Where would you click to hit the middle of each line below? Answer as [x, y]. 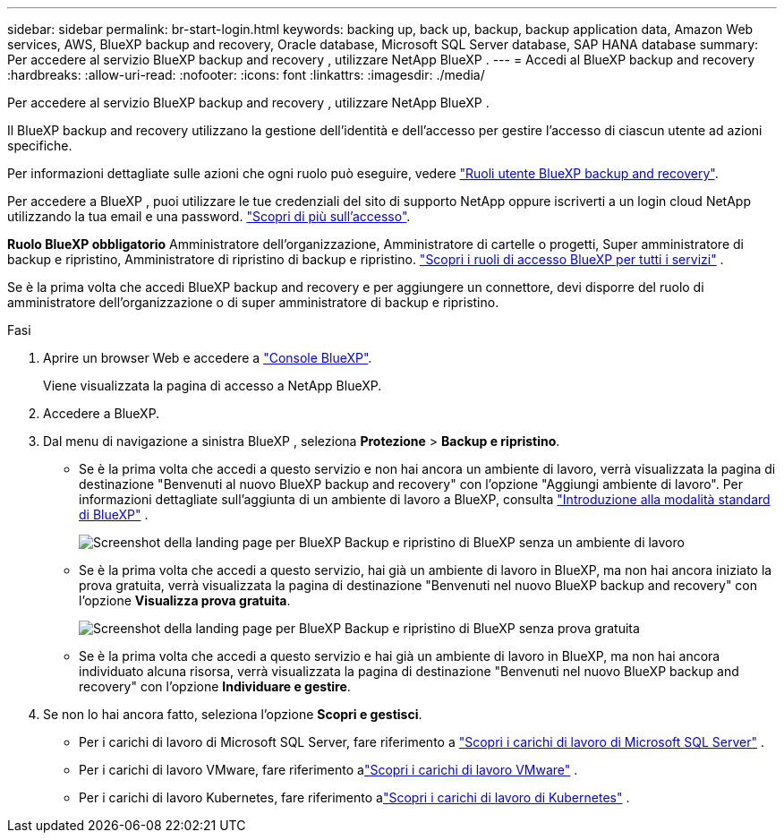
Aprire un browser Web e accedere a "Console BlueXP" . [208, 358]
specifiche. [40, 146]
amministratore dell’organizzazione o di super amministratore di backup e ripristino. [253, 302]
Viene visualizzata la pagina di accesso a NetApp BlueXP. [213, 386]
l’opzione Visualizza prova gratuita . [185, 600]
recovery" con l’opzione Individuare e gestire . [215, 686]
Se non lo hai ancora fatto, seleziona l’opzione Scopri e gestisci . [233, 714]
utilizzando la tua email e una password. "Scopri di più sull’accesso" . [209, 216]
